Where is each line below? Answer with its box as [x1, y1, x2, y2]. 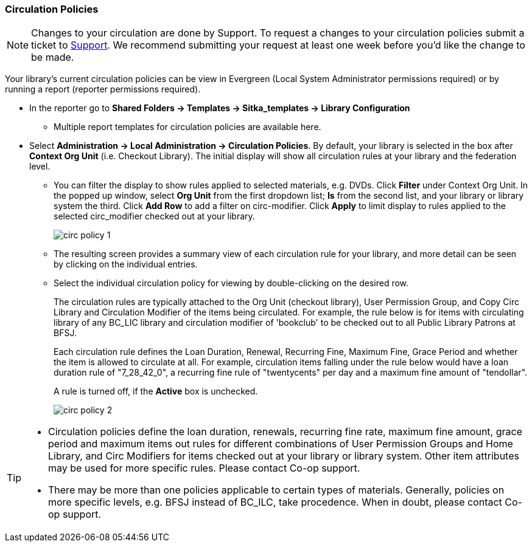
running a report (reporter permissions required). [5, 84, 201, 95]
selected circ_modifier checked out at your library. [54, 211, 255, 222]
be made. [31, 51, 74, 64]
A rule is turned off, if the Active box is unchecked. [54, 386, 258, 397]
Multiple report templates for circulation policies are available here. [54, 122, 321, 132]
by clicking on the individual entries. [54, 259, 198, 270]
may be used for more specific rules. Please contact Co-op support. [48, 462, 360, 475]
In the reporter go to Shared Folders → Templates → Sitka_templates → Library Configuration [29, 103, 410, 114]
